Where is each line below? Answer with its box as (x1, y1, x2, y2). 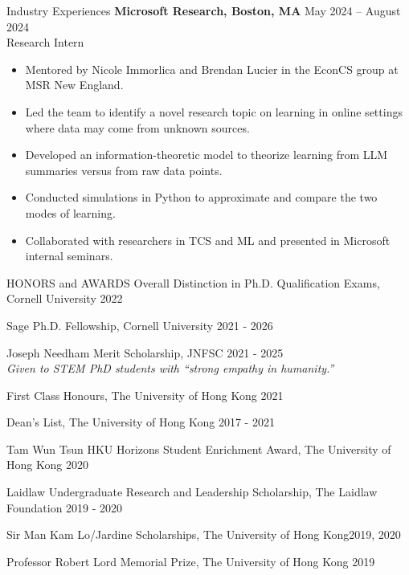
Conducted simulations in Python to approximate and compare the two (25, 189, 378, 206)
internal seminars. (25, 247, 113, 264)
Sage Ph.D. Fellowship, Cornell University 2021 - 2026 (6, 316, 273, 333)
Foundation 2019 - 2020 (6, 499, 123, 516)
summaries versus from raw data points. (25, 161, 223, 178)
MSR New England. (25, 76, 124, 93)
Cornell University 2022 (6, 290, 123, 307)
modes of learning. (25, 204, 116, 221)
